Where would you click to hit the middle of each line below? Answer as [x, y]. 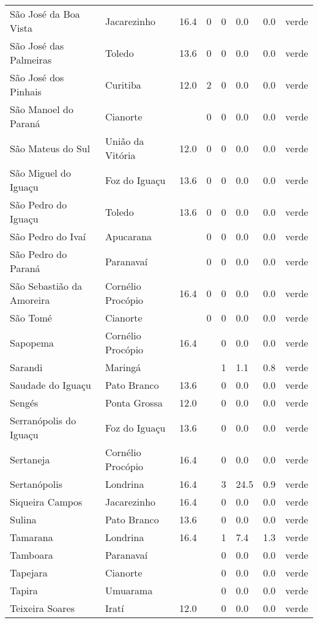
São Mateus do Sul [50, 148]
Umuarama [129, 590]
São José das [37, 46]
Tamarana [31, 537]
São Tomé [31, 318]
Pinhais [26, 91]
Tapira [24, 590]
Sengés [24, 403]
